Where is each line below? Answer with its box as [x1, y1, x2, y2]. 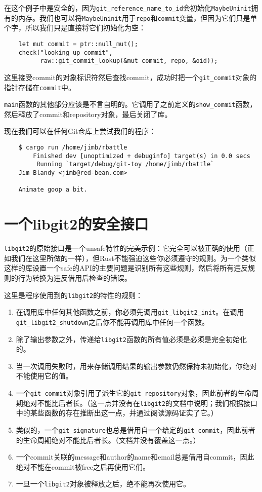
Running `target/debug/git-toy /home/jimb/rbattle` [36, 161, 214, 168]
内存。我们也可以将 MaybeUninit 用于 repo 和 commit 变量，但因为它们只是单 [18, 12, 257, 23]
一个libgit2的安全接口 [4, 213, 149, 234]
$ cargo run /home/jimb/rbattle [18, 144, 127, 152]
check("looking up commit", [18, 49, 113, 56]
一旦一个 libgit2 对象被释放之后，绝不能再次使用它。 [16, 478, 190, 489]
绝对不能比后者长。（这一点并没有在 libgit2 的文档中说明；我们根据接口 [23, 397, 257, 408]
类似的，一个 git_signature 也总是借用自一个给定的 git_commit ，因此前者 [16, 424, 255, 435]
